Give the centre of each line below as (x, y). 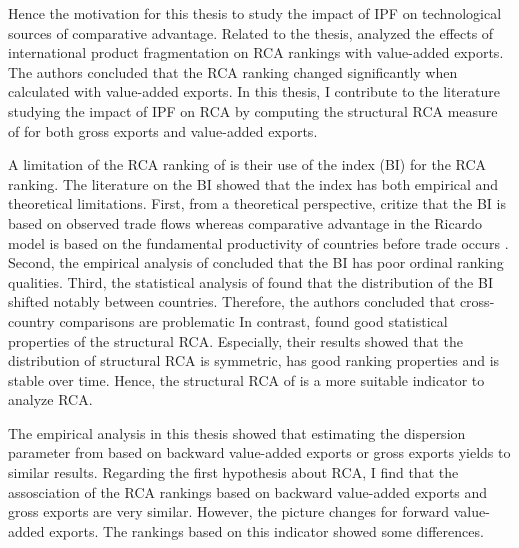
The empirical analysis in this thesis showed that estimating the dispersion (237, 432)
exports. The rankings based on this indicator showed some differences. (266, 530)
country (31, 320)
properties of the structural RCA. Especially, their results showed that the (235, 340)
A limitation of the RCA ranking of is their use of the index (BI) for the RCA (247, 164)
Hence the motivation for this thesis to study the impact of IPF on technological (255, 13)
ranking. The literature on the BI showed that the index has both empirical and (253, 183)
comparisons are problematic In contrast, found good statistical (253, 320)
